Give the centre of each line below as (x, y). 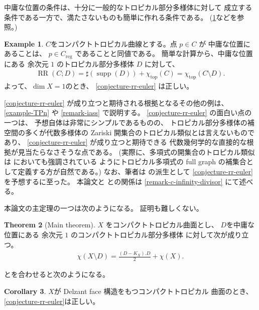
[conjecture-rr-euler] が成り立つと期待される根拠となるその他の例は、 (116, 102)
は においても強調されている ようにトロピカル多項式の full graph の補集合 (125, 162)
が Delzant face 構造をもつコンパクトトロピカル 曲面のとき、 (153, 291)
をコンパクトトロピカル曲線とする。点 (114, 43)
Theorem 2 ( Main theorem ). (50, 225)
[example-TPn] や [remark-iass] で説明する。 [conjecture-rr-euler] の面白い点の (128, 112)
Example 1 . (24, 43)
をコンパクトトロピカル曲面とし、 (162, 225)
